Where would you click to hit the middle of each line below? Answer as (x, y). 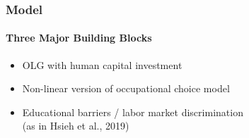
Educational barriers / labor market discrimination (133, 112)
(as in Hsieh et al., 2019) (76, 126)
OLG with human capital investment (102, 64)
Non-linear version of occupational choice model (126, 88)
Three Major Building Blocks (79, 38)
